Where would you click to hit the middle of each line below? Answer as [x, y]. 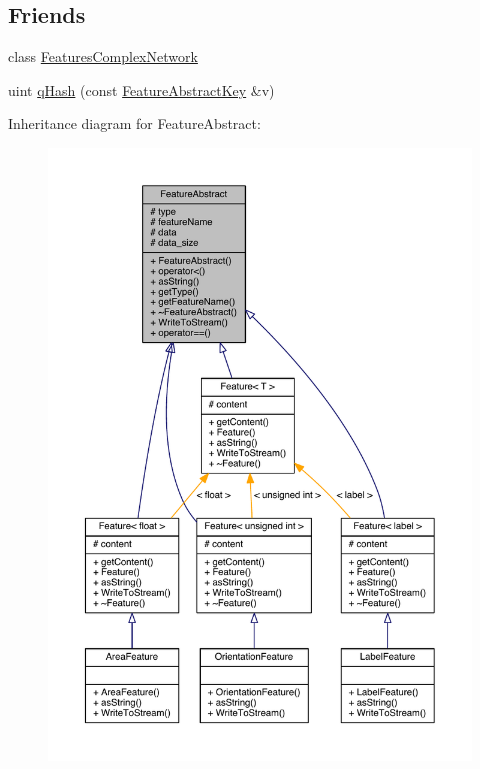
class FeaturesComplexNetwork [103, 56]
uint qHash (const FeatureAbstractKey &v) [141, 89]
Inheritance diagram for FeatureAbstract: [134, 123]
